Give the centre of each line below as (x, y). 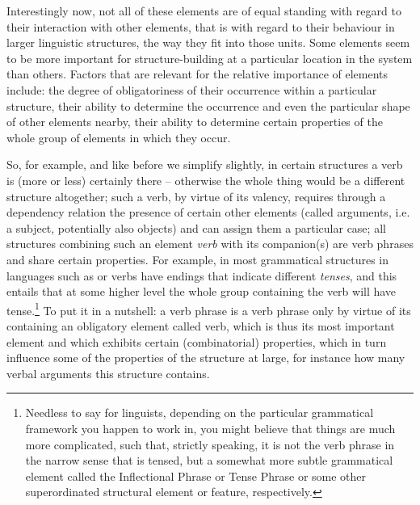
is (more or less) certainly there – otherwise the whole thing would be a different (206, 180)
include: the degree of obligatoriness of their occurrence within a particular (192, 89)
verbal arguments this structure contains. (108, 373)
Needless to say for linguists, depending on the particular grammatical (199, 412)
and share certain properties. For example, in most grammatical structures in (198, 259)
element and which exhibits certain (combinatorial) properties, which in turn (197, 341)
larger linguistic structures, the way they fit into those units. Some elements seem (208, 42)
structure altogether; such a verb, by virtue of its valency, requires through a (196, 196)
